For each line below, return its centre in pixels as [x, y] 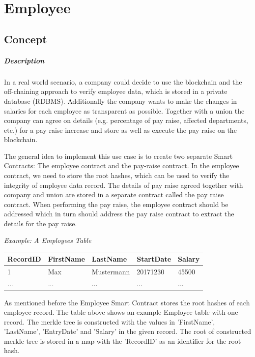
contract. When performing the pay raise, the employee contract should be [116, 204]
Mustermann [111, 271]
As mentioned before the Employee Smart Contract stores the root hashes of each [127, 302]
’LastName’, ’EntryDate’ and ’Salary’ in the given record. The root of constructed [128, 331]
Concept [26, 39]
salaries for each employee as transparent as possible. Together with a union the [124, 110]
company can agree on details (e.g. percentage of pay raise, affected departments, [126, 120]
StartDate [154, 258]
